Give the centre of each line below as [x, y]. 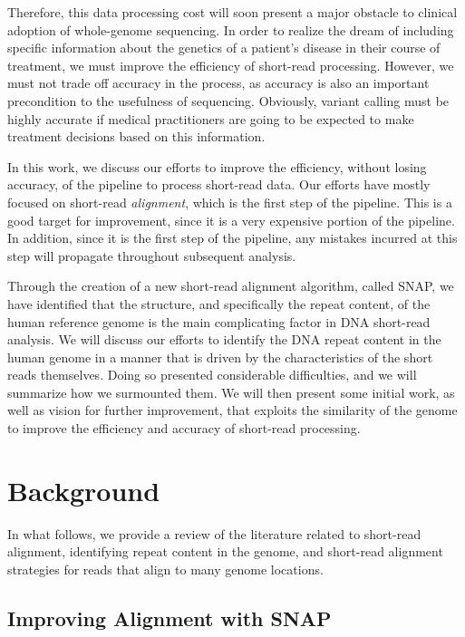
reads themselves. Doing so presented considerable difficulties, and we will [212, 375]
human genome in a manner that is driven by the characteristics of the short [220, 357]
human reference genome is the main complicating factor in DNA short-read [219, 321]
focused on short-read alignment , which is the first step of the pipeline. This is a [230, 202]
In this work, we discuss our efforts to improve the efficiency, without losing [217, 166]
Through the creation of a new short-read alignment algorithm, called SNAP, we [231, 286]
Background [84, 490]
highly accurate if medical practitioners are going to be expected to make [211, 118]
